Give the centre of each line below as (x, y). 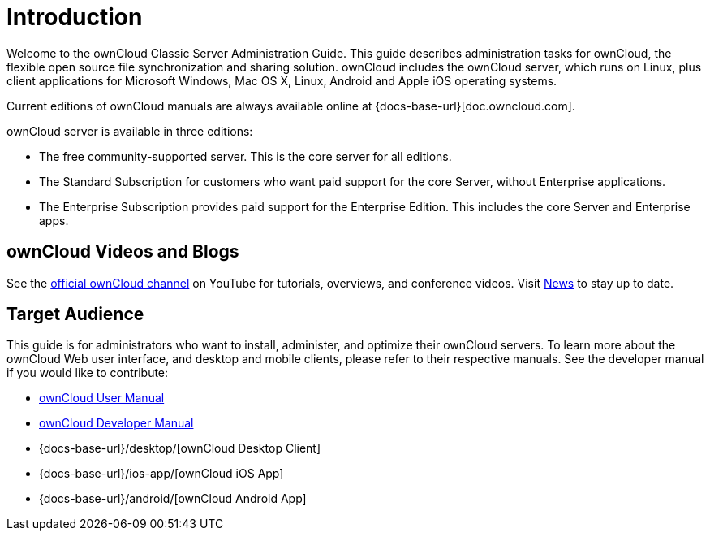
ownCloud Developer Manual (116, 423)
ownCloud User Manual (102, 398)
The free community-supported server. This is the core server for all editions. (245, 156)
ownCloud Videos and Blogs (123, 252)
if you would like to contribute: (88, 373)
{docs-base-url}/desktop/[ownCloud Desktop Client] (180, 448)
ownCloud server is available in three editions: (130, 131)
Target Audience (75, 314)
